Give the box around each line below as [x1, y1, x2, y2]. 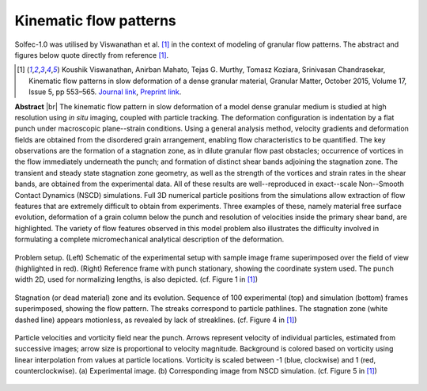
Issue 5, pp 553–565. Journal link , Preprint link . [28, 87, 182, 97]
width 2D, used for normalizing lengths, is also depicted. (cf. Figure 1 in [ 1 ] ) [14, 275, 259, 284]
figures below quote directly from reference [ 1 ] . [14, 50, 169, 59]
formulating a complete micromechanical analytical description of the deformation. [14, 234, 285, 245]
